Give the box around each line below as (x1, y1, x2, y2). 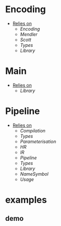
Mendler (20, 31, 38, 37)
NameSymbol (20, 171, 49, 177)
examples (5, 194, 47, 206)
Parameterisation (20, 138, 56, 145)
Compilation (20, 127, 46, 133)
